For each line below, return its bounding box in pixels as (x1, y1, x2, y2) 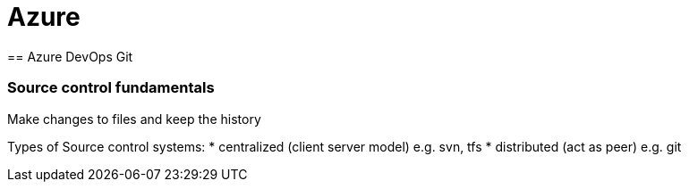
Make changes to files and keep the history (7, 111, 261, 127)
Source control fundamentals (7, 78, 215, 97)
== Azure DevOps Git (7, 48, 133, 64)
